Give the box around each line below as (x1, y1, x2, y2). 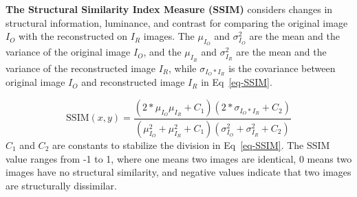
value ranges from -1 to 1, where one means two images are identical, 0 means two (6, 151, 352, 165)
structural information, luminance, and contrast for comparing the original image (6, 15, 348, 30)
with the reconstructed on (19, 29, 128, 43)
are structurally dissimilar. (6, 178, 117, 192)
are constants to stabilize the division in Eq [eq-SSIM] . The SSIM (52, 137, 330, 152)
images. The (143, 29, 195, 43)
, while (169, 60, 197, 75)
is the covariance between (228, 60, 336, 75)
